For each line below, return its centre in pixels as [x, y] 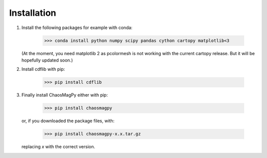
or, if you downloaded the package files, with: [68, 121]
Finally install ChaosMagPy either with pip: [65, 95]
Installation [33, 13]
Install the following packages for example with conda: [77, 28]
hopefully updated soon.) [47, 60]
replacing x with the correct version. [58, 147]
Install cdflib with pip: [43, 69]
